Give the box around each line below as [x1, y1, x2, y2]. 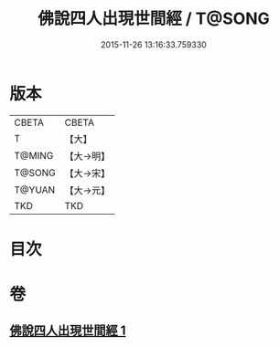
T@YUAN [14, 184, 56, 196]
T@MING [14, 149, 54, 162]
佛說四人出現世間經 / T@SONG [38, 8, 270, 29]
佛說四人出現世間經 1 [9, 323, 126, 339]
